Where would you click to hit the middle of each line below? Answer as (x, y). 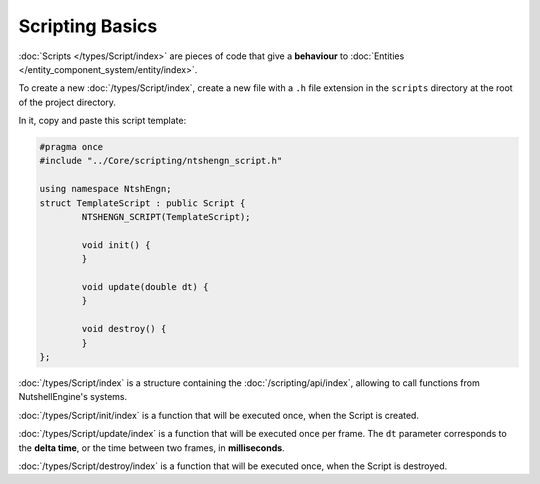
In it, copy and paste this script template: (102, 121)
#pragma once (71, 147)
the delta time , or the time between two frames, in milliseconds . (151, 447)
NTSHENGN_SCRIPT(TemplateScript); (166, 217)
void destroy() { (124, 329)
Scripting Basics (88, 26)
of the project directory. (67, 102)
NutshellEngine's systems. (73, 397)
